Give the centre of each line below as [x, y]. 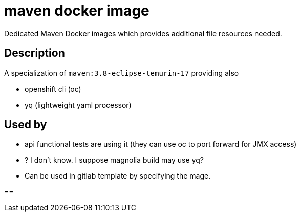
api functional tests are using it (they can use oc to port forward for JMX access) [161, 144]
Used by [26, 125]
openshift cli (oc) [53, 89]
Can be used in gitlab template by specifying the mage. [118, 176]
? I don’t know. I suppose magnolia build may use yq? [114, 160]
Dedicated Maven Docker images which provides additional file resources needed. [143, 33]
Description [35, 53]
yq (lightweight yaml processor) [78, 105]
